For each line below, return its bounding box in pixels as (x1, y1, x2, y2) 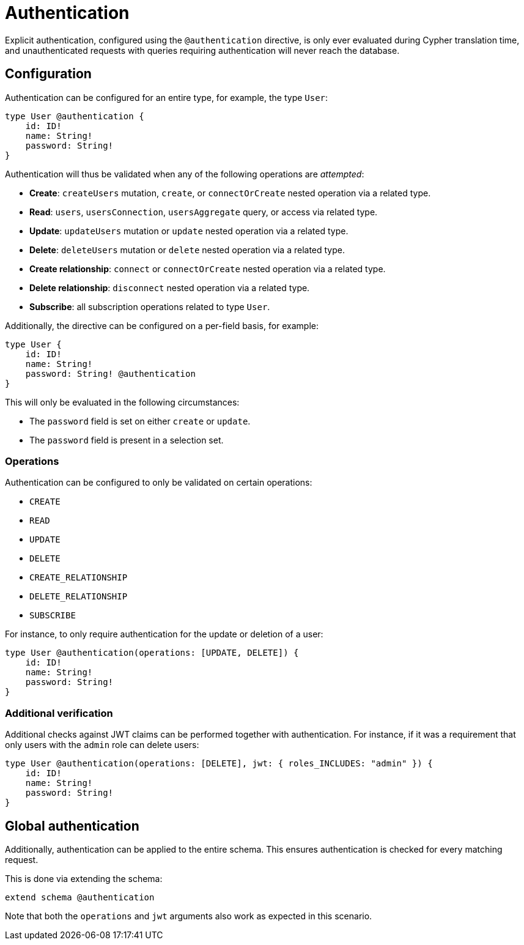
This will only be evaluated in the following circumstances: (5, 396, 240, 407)
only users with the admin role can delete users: (5, 739, 199, 750)
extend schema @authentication (5, 892, 155, 902)
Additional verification (5, 706, 113, 719)
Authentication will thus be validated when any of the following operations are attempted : (5, 168, 364, 179)
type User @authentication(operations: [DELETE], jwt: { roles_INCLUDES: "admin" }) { (5, 758, 433, 769)
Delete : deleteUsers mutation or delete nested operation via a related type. (29, 244, 345, 255)
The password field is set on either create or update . (29, 415, 251, 426)
